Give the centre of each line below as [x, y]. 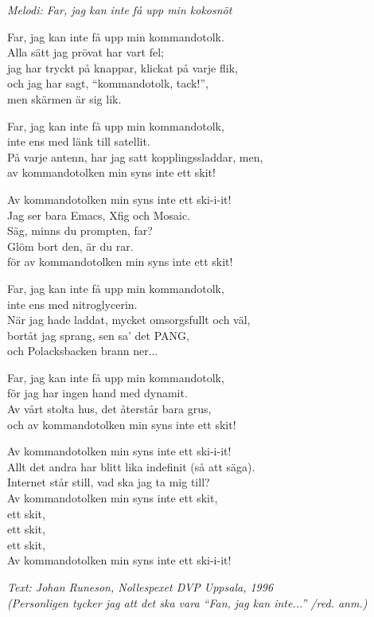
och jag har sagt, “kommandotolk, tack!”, [108, 83]
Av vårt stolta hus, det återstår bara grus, [109, 409]
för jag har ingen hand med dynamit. [97, 393]
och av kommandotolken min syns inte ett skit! [122, 424]
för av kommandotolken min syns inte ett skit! [120, 262]
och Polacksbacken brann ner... [83, 351]
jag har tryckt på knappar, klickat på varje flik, [123, 67]
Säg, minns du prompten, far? [80, 230]
